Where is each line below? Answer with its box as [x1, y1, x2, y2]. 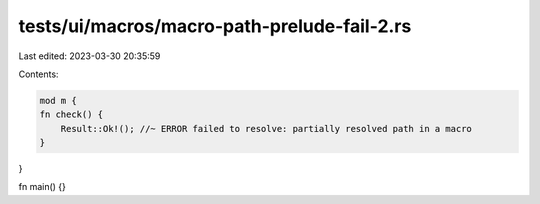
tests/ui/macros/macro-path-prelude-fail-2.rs [18, 15, 412, 37]
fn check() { [39, 109, 104, 120]
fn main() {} [18, 181, 67, 193]
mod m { [39, 95, 77, 106]
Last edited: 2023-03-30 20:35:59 [18, 50, 161, 62]
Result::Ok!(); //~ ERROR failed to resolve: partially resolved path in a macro [60, 123, 472, 134]
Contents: [18, 68, 59, 80]
